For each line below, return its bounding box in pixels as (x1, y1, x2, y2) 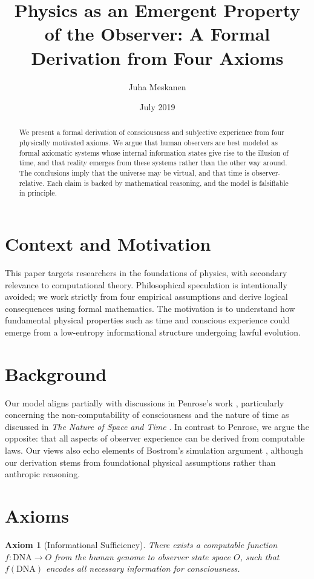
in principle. (19, 188, 57, 198)
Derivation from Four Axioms (31, 45, 284, 70)
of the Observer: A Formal (44, 21, 270, 46)
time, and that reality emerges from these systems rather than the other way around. (19, 157, 287, 168)
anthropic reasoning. (5, 468, 80, 480)
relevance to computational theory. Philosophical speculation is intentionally (5, 278, 287, 291)
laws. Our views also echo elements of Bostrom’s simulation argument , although (5, 444, 304, 457)
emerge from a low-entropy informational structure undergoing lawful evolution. (5, 325, 301, 338)
